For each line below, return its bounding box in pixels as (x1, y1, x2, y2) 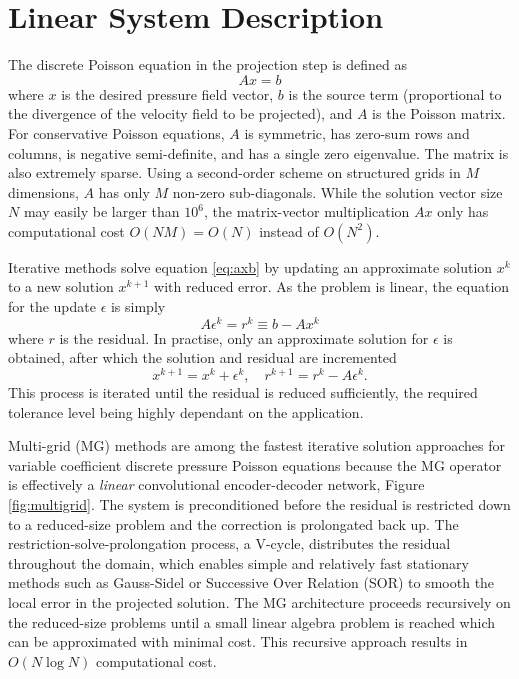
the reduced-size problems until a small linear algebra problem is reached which (8, 611, 496, 632)
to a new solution (8, 276, 114, 297)
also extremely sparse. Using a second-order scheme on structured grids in (8, 162, 461, 183)
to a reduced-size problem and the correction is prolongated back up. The (8, 513, 459, 534)
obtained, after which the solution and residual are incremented (8, 347, 397, 368)
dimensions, (8, 181, 79, 202)
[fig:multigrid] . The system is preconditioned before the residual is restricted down (8, 493, 511, 514)
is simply (110, 296, 166, 317)
